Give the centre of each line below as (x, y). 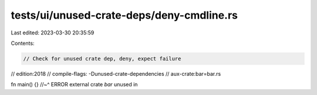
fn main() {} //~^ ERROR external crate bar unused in (74, 85)
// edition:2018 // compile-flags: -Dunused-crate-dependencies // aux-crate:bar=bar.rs (116, 73)
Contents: (23, 43)
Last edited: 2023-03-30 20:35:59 (53, 33)
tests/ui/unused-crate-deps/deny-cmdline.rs (124, 15)
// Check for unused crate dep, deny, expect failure (102, 59)
